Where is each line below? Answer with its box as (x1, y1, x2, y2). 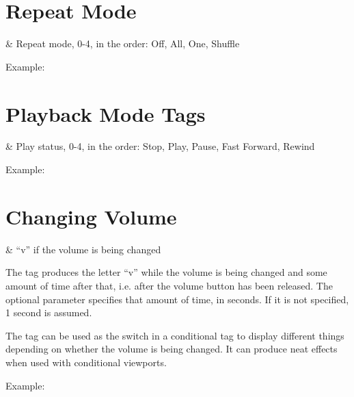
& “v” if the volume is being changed (5, 242, 161, 256)
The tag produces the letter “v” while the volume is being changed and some (5, 265, 327, 279)
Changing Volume (5, 202, 177, 230)
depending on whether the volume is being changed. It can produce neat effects (5, 342, 338, 356)
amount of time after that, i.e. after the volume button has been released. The (5, 278, 333, 292)
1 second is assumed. (5, 305, 92, 320)
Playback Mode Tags (5, 99, 206, 127)
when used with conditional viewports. (5, 355, 167, 369)
